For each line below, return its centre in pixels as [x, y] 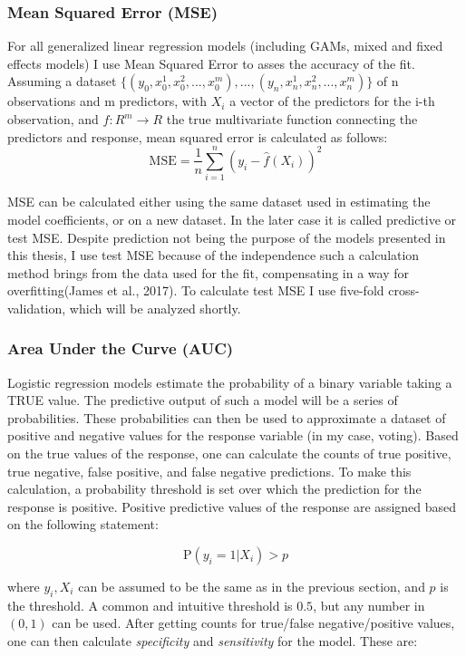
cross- [404, 290]
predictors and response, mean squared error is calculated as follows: [198, 136]
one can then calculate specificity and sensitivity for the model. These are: [213, 641]
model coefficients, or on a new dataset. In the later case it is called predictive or [232, 219]
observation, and [53, 119]
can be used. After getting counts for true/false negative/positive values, [253, 623]
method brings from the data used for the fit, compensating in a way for [208, 272]
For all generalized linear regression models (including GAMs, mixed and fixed [225, 46]
